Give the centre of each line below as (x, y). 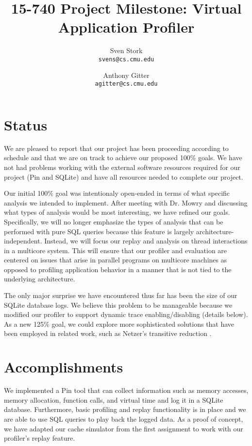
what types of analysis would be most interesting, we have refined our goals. (117, 212)
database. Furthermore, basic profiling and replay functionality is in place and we (125, 409)
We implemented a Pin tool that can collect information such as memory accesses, (126, 390)
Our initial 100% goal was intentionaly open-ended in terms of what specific (117, 193)
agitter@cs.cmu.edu (126, 84)
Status (26, 124)
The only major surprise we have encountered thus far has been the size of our (121, 295)
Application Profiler (126, 27)
